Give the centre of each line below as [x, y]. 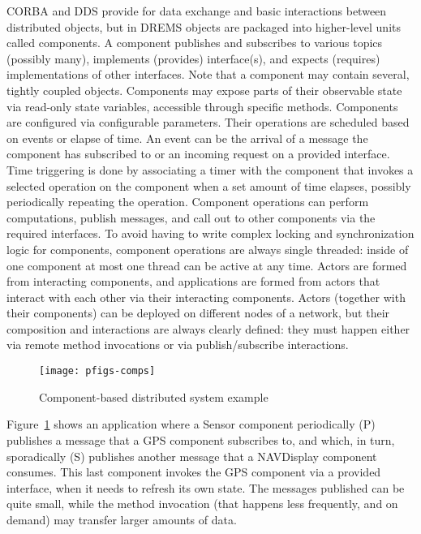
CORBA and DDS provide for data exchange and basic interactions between [197, 11]
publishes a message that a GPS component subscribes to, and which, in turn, [201, 439]
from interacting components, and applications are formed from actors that [193, 281]
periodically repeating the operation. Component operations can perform [188, 202]
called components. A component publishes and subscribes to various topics [195, 43]
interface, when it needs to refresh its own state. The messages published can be [206, 487]
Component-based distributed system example [154, 396]
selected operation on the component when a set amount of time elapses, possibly [209, 185]
